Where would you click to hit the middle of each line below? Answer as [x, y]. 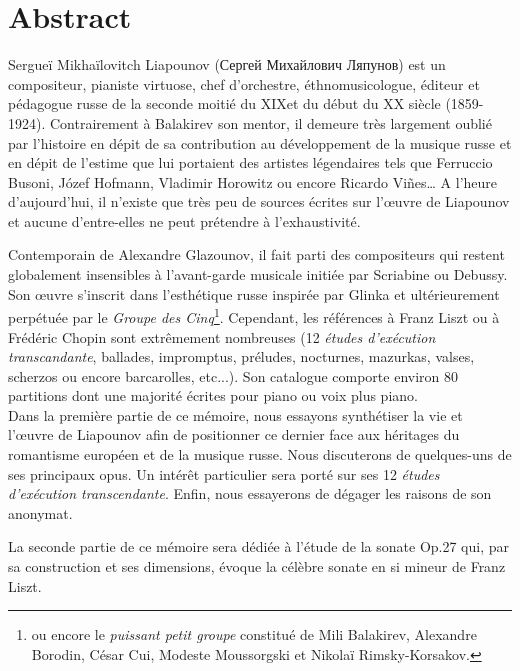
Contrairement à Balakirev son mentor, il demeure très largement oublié [270, 122]
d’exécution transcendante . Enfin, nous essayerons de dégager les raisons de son [250, 493]
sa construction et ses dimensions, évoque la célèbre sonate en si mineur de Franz [257, 566]
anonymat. [40, 512]
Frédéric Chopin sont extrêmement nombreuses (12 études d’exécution [222, 336]
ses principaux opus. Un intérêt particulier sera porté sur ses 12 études [224, 473]
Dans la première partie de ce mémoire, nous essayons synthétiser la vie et [235, 414]
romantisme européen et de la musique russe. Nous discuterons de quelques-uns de [260, 454]
